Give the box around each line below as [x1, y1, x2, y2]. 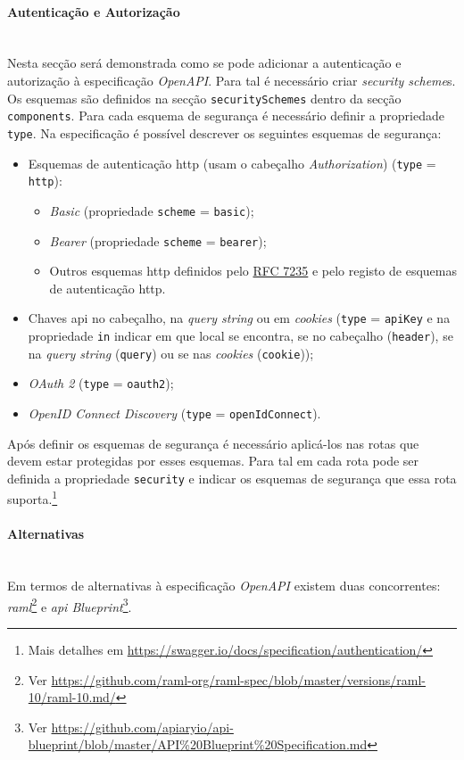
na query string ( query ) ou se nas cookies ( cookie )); [28, 343, 314, 362]
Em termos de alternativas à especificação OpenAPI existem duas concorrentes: [7, 576, 441, 595]
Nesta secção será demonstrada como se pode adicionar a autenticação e [7, 54, 402, 72]
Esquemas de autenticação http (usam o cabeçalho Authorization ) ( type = [28, 153, 436, 172]
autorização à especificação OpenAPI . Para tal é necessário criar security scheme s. [7, 70, 456, 89]
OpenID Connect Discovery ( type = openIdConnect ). [28, 403, 321, 422]
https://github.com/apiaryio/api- [51, 717, 234, 736]
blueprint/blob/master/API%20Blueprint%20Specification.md [28, 735, 368, 754]
